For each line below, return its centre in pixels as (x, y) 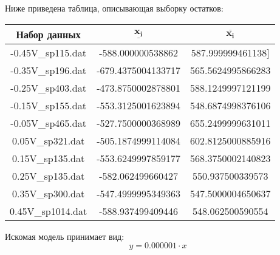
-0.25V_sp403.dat (48, 87)
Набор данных (48, 34)
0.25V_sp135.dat (49, 175)
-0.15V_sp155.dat (48, 105)
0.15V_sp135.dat (49, 158)
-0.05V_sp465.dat (48, 123)
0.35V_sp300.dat (49, 193)
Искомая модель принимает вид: (65, 236)
